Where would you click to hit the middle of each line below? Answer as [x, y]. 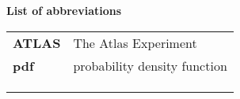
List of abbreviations [64, 10]
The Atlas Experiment [135, 42]
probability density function [150, 65]
